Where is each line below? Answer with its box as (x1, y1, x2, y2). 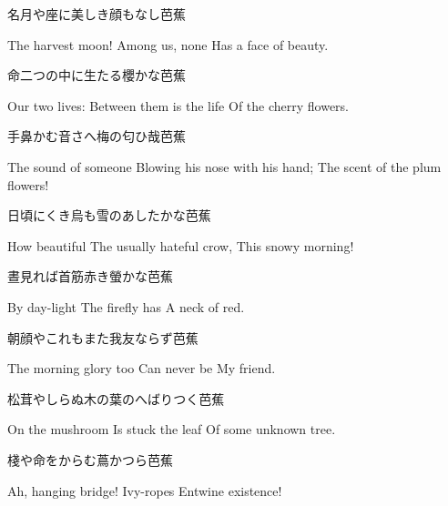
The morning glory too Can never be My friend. (7, 359, 276, 378)
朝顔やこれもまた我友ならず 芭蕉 (7, 328, 199, 347)
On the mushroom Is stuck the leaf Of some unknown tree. (7, 420, 336, 439)
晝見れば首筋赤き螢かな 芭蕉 (7, 267, 173, 286)
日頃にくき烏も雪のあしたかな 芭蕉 (7, 206, 211, 225)
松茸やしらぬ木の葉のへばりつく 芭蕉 (7, 389, 225, 408)
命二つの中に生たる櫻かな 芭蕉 (7, 66, 186, 85)
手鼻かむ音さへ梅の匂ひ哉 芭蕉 (7, 126, 186, 146)
